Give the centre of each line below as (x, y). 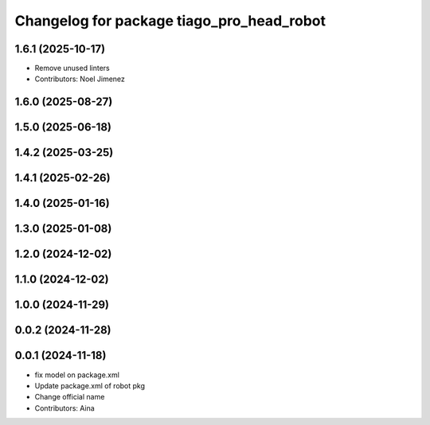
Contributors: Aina (64, 408)
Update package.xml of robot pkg (90, 385)
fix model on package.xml (77, 375)
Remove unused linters (72, 68)
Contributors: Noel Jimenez (80, 79)
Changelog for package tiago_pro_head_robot (170, 21)
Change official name (70, 397)
